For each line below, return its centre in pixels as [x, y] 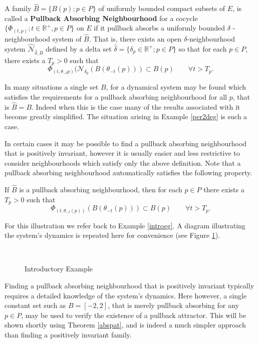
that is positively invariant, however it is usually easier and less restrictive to [122, 153]
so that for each [203, 48]
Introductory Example [59, 269]
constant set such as [35, 305]
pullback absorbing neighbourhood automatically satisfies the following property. [128, 173]
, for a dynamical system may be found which [176, 87]
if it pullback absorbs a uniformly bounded [159, 28]
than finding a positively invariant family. [68, 335]
